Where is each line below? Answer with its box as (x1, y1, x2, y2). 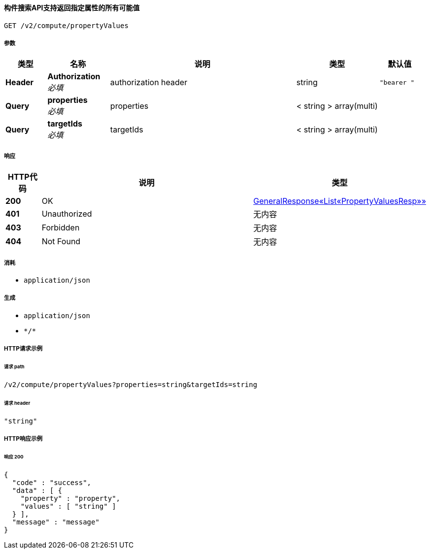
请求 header (4, 400, 31, 406)
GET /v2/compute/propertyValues (4, 21, 129, 30)
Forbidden (41, 223, 80, 233)
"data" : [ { (12, 486, 63, 494)
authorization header (110, 77, 188, 88)
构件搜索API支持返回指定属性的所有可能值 (4, 3, 140, 12)
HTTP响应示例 (4, 435, 43, 442)
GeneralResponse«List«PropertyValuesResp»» (253, 196, 426, 206)
